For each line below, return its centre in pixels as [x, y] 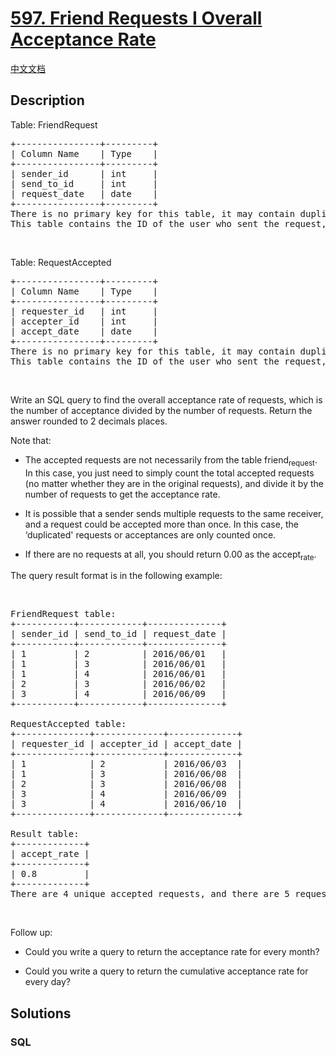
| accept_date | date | [84, 331]
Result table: [45, 834]
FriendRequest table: [63, 614]
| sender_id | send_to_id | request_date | [118, 634]
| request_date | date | [84, 193]
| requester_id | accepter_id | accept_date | [126, 744]
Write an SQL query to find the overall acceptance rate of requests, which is [166, 399]
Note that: [31, 440]
